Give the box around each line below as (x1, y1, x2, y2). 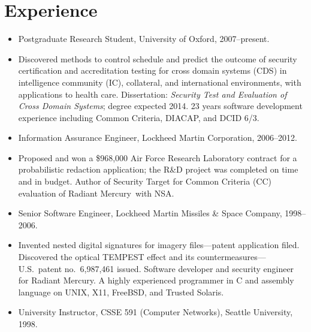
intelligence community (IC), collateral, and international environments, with (18, 76, 301, 88)
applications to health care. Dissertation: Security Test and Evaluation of (18, 87, 287, 100)
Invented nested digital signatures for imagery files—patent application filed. (18, 239, 300, 251)
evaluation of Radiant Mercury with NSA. (18, 186, 174, 199)
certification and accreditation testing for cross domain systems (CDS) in (18, 64, 287, 77)
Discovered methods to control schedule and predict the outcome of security (18, 52, 297, 65)
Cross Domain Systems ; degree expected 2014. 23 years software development (18, 99, 303, 112)
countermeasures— (197, 250, 266, 263)
